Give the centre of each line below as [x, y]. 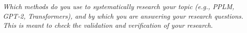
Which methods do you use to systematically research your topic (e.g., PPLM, [119, 6]
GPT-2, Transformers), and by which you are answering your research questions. [123, 16]
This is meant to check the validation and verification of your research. [108, 25]
